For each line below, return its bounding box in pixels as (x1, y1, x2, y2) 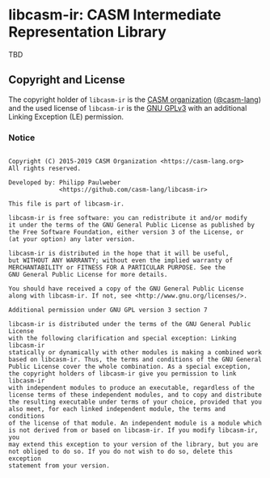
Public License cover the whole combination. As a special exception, (8, 362, 251, 371)
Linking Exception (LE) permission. (8, 112, 124, 121)
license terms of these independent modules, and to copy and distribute (8, 391, 263, 400)
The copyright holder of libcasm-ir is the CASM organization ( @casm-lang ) (8, 95, 261, 104)
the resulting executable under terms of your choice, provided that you (8, 398, 263, 406)
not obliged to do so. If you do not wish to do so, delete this (8, 447, 233, 456)
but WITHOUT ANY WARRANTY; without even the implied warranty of (8, 256, 233, 264)
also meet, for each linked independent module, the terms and (8, 405, 226, 413)
